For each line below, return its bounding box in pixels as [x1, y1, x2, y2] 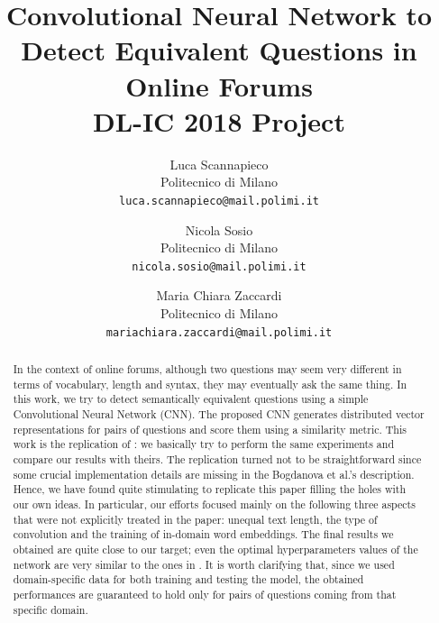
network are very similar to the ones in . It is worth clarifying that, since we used [13, 556, 395, 572]
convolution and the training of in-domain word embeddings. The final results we [13, 527, 394, 542]
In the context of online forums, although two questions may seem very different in [13, 362, 402, 377]
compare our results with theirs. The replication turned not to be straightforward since [13, 451, 422, 466]
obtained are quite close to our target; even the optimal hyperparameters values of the [13, 541, 418, 556]
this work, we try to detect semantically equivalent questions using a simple [13, 391, 369, 407]
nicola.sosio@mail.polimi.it [132, 260, 306, 273]
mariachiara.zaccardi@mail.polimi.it [105, 325, 333, 339]
